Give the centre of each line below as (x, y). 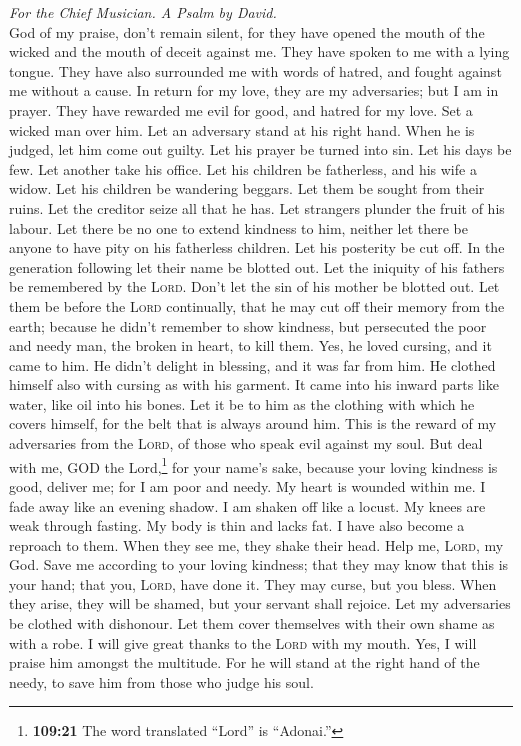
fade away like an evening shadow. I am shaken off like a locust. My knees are (247, 505)
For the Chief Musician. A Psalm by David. (143, 12)
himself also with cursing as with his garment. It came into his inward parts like (254, 384)
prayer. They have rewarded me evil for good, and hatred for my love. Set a (241, 109)
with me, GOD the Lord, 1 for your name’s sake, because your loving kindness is (253, 465)
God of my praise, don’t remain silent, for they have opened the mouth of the (247, 31)
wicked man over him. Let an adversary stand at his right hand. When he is (242, 129)
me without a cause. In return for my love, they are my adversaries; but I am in (254, 90)
